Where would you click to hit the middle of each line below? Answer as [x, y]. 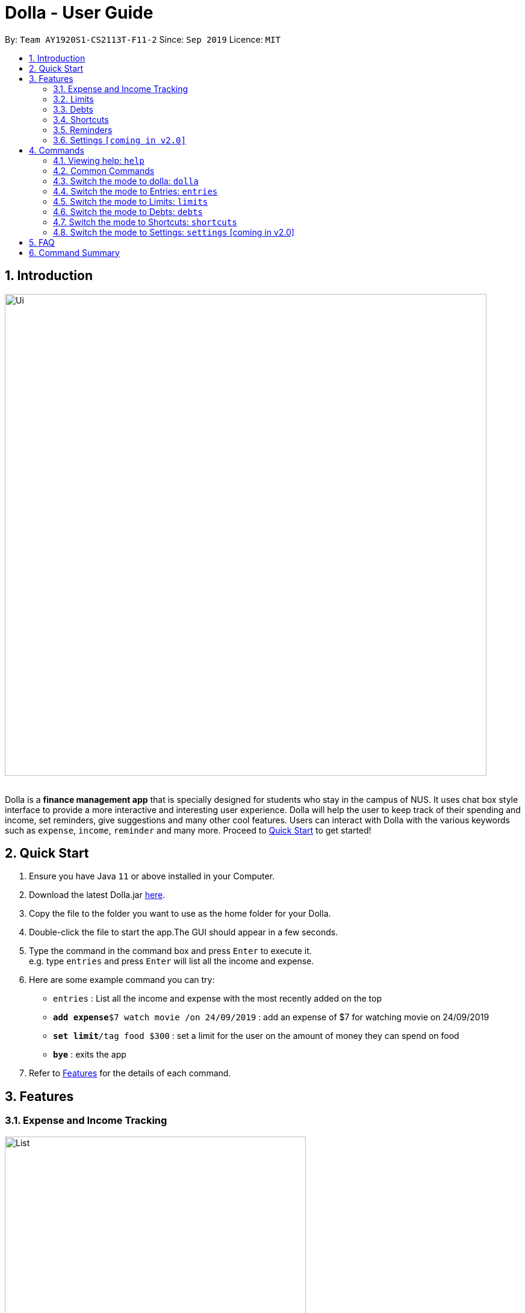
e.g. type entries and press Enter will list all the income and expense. [172, 961]
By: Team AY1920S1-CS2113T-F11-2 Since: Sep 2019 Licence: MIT [143, 39]
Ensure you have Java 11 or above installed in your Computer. [152, 876]
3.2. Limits [73, 99]
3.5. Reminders [83, 129]
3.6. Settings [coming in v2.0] [120, 140]
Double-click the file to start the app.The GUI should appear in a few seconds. [184, 932]
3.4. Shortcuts [81, 119]
